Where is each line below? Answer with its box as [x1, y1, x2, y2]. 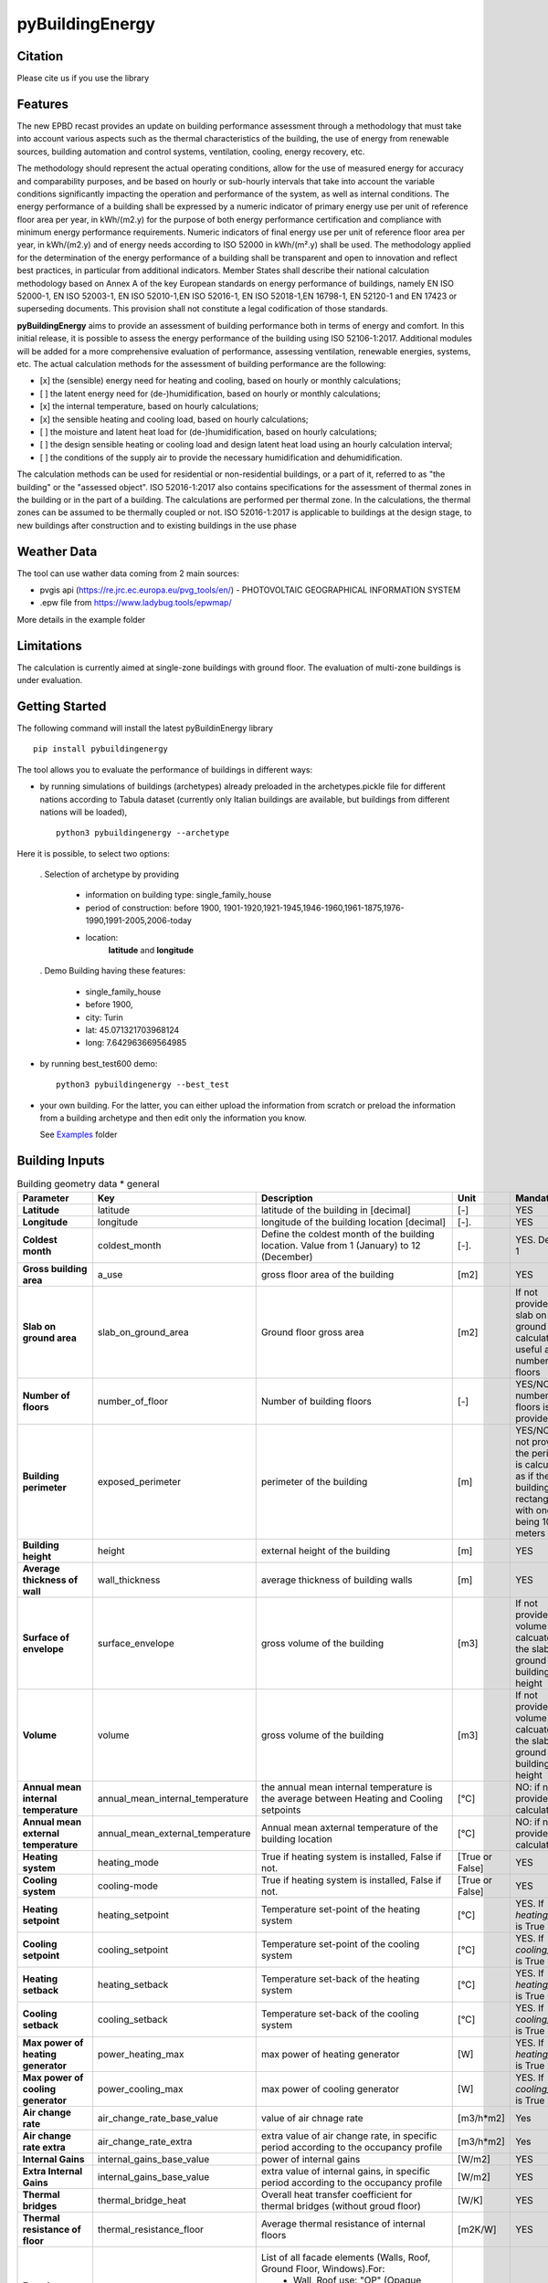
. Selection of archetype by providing [39, 868, 180, 880]
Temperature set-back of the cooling [260, 2007, 419, 2020]
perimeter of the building [260, 1475, 368, 1488]
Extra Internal [22, 2164, 83, 2177]
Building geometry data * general [16, 1178, 160, 1191]
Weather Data [16, 543, 98, 559]
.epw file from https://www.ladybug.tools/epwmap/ [39, 597, 232, 608]
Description [260, 1192, 314, 1205]
